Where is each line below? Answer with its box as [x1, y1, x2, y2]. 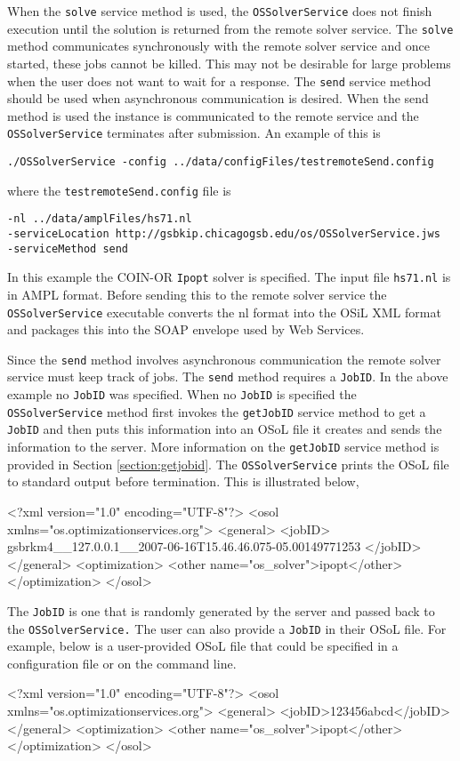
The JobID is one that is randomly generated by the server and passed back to [7, 601, 435, 620]
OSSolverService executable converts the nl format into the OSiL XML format [7, 302, 441, 321]
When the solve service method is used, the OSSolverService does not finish [7, 2, 432, 20]
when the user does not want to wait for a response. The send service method [7, 71, 432, 90]
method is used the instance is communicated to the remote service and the [7, 106, 419, 124]
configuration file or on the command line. [7, 653, 237, 672]
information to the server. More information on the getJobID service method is [7, 437, 440, 456]
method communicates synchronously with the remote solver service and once [7, 36, 430, 55]
